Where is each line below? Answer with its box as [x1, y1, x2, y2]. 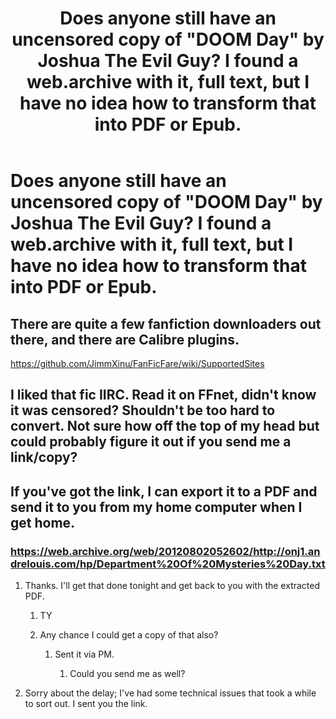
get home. [10, 514, 76, 531]
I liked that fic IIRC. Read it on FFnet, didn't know [10, 387, 317, 404]
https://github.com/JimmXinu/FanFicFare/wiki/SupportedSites [10, 358, 265, 369]
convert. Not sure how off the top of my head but [10, 418, 320, 435]
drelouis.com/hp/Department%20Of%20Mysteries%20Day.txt [10, 557, 326, 571]
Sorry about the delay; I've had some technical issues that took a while [24, 687, 317, 699]
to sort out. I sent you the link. [24, 698, 148, 710]
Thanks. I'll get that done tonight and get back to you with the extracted [24, 580, 321, 592]
